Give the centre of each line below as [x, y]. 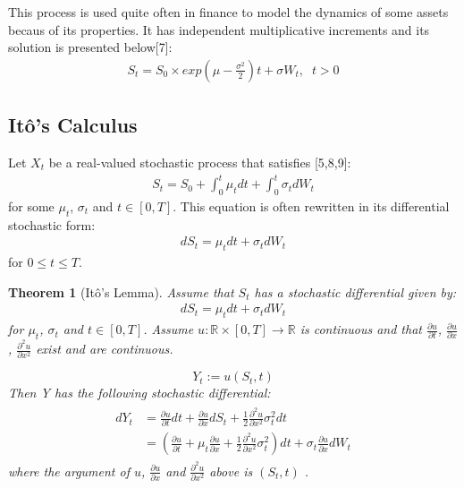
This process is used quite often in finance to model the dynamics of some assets [228, 12]
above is [231, 471]
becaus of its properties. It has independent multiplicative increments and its [219, 29]
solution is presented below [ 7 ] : [90, 47]
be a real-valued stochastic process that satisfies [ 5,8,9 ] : [200, 163]
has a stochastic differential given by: [355, 291]
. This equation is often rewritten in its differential [311, 205]
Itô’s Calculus [73, 125]
